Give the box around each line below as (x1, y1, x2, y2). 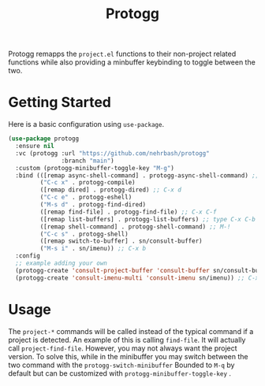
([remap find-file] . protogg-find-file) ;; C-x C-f (39, 208, 217, 216)
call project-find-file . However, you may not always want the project (8, 343, 238, 353)
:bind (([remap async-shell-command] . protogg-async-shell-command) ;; (15, 171, 259, 180)
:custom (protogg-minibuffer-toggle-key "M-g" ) (15, 164, 175, 172)
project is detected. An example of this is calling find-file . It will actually (8, 335, 246, 344)
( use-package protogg (8, 135, 80, 143)
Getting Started (8, 94, 112, 111)
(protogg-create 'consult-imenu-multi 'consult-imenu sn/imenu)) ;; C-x (15, 273, 259, 282)
